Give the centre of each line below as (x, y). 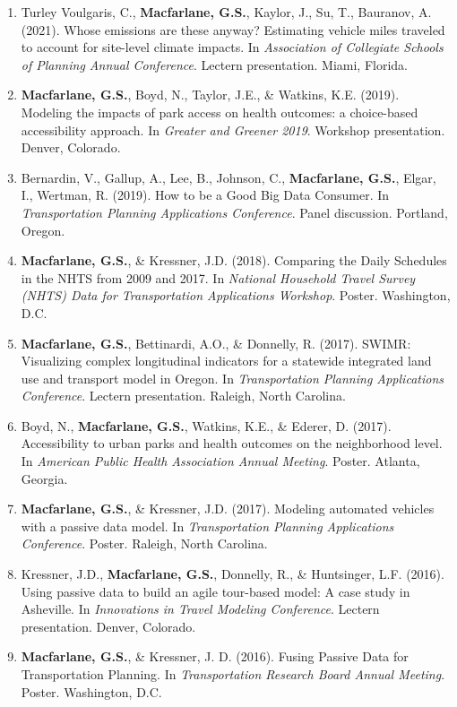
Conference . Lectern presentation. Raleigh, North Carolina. (183, 396)
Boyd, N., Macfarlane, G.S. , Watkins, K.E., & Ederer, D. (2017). (206, 425)
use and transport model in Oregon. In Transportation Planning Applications (232, 378)
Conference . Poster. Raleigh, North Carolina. (144, 543)
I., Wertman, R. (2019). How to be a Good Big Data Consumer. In (205, 195)
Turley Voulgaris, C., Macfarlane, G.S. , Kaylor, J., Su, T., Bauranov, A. (226, 12)
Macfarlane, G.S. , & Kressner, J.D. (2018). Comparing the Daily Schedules (234, 260)
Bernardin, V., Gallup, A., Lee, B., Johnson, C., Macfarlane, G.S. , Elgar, (228, 177)
